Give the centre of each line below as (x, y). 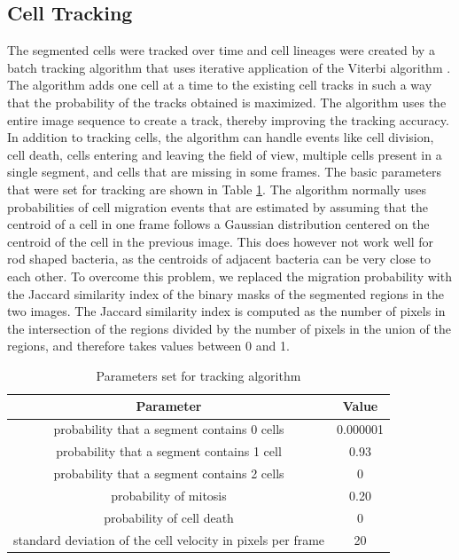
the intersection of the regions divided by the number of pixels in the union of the (229, 328)
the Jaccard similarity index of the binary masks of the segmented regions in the (226, 293)
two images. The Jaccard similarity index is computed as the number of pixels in (226, 311)
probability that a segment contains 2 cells (169, 473)
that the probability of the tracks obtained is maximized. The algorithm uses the (227, 102)
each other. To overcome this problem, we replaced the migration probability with (229, 276)
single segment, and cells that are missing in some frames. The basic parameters (224, 172)
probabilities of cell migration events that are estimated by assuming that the (218, 206)
